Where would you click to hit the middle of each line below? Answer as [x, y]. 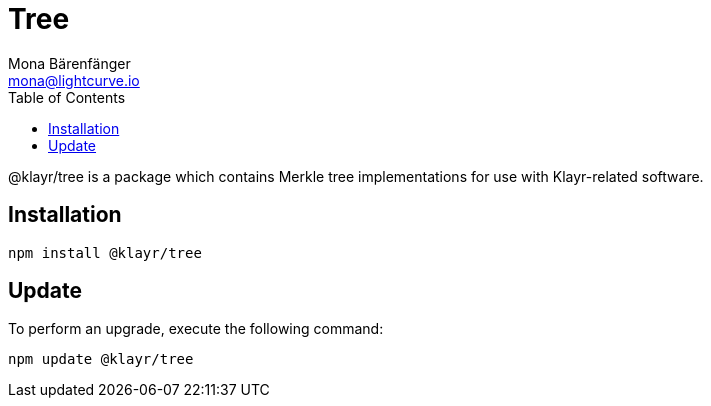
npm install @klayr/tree [105, 252]
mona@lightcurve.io [74, 80]
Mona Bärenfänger [69, 63]
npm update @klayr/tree [101, 359]
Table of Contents [67, 97]
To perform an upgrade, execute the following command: [196, 329]
